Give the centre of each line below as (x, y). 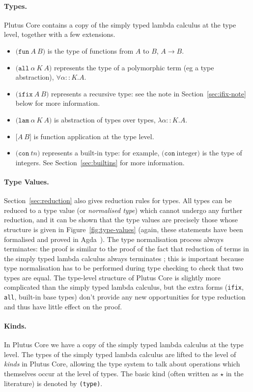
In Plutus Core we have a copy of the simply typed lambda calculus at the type (124, 345)
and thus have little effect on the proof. (63, 306)
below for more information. (58, 103)
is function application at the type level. (94, 136)
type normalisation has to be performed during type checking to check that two (124, 268)
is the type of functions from (90, 50)
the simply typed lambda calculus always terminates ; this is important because (124, 258)
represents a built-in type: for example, (101, 153)
